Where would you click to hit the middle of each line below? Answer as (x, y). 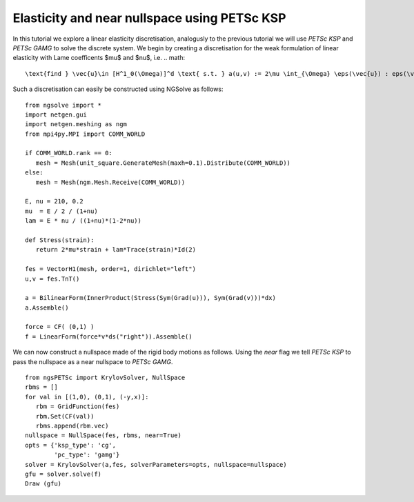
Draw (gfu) (43, 484)
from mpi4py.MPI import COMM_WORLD (85, 134)
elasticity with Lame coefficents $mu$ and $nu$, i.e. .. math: (99, 58)
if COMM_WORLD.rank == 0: (69, 153)
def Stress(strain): (60, 240)
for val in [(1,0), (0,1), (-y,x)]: (87, 397)
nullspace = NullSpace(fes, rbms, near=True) (103, 435)
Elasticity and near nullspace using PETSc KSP (149, 18)
